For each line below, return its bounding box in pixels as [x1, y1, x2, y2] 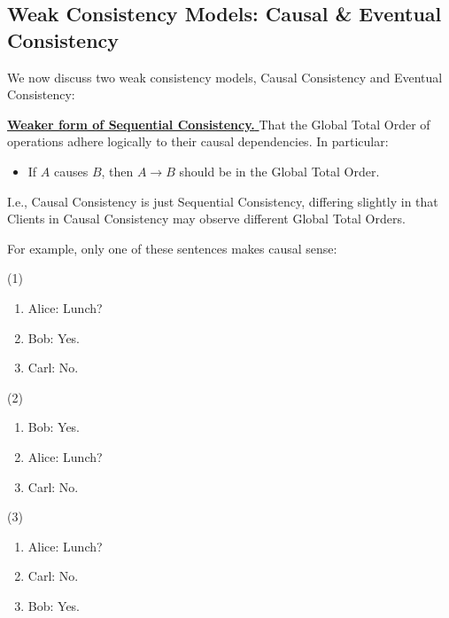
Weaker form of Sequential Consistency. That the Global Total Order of [7, 114, 430, 133]
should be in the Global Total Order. [179, 161, 380, 180]
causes [53, 161, 89, 180]
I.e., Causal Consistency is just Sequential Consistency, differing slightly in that [7, 192, 438, 210]
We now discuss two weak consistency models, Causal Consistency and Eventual [7, 67, 443, 86]
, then [101, 161, 134, 180]
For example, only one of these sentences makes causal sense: [7, 239, 337, 257]
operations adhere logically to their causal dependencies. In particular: [7, 132, 389, 151]
